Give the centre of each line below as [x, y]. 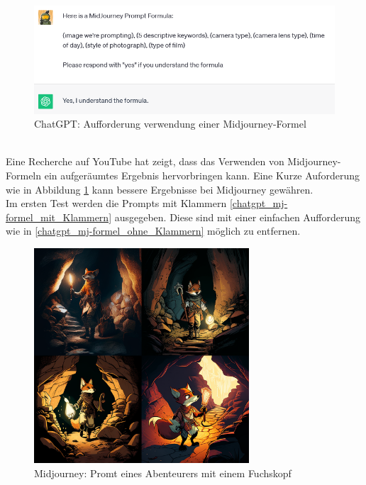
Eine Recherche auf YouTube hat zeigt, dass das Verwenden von [145, 161]
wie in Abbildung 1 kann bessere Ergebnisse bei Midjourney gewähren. [160, 189]
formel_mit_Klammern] [59, 217]
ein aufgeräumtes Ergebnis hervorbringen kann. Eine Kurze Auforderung [202, 175]
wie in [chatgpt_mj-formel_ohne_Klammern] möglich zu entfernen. [153, 231]
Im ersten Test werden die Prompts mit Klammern [116, 203]
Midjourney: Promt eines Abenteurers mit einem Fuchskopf [163, 473]
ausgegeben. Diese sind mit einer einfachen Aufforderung [237, 217]
